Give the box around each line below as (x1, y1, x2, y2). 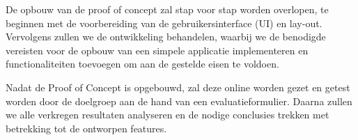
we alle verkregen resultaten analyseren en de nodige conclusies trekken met (6, 107, 329, 122)
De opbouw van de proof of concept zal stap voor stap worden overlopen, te (6, 2, 329, 16)
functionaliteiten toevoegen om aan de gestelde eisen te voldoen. (6, 56, 279, 71)
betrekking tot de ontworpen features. (6, 120, 167, 135)
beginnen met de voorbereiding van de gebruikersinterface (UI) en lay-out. (6, 15, 322, 30)
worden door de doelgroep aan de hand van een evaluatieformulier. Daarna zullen (6, 93, 352, 108)
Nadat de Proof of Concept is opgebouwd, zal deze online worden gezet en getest (6, 79, 350, 94)
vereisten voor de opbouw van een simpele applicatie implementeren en (6, 42, 309, 57)
